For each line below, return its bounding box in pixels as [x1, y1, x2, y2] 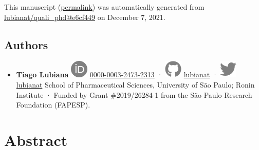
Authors [4, 36, 48, 52]
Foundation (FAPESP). [16, 99, 90, 110]
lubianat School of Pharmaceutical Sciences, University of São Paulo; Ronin [16, 79, 255, 90]
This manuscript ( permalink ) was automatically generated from [4, 2, 205, 12]
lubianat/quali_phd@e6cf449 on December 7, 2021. [4, 11, 165, 22]
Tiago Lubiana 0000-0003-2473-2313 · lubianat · [16, 69, 218, 80]
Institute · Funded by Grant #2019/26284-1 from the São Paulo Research [16, 89, 252, 100]
